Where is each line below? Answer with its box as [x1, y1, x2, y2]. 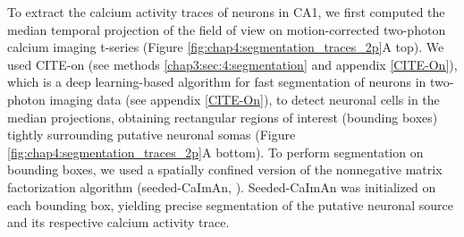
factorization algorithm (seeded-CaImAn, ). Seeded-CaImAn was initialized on [7, 177, 436, 196]
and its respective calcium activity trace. [7, 213, 230, 232]
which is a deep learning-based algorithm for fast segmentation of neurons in [7, 72, 426, 91]
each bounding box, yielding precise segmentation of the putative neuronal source [7, 195, 453, 214]
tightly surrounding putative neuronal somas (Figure [7, 125, 296, 144]
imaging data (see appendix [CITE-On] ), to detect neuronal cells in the [49, 89, 440, 108]
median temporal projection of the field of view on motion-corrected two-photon [7, 20, 446, 38]
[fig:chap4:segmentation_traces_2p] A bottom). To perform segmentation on [7, 142, 424, 161]
